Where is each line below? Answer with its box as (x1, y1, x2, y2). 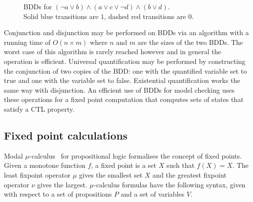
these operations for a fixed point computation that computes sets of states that (4, 94, 244, 104)
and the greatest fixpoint (152, 169, 227, 180)
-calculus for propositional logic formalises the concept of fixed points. (29, 150, 242, 161)
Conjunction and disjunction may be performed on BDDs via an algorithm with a (4, 27, 249, 38)
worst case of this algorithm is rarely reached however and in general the (4, 46, 221, 57)
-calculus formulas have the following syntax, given (94, 179, 246, 189)
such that (166, 160, 195, 170)
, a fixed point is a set (91, 160, 157, 170)
